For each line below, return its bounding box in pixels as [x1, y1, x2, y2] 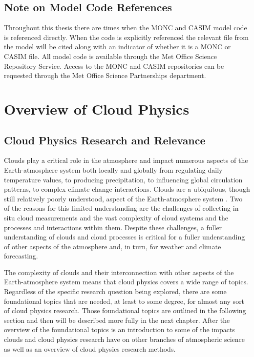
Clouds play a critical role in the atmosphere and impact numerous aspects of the [4, 155, 248, 165]
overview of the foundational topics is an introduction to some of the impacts [4, 324, 235, 335]
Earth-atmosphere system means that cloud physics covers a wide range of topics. [4, 277, 248, 287]
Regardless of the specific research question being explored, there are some [4, 286, 227, 297]
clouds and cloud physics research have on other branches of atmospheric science [4, 334, 245, 344]
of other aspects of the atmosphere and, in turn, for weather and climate [4, 241, 221, 251]
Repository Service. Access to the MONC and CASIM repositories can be [4, 60, 224, 71]
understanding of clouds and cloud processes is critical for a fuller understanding [4, 232, 245, 242]
